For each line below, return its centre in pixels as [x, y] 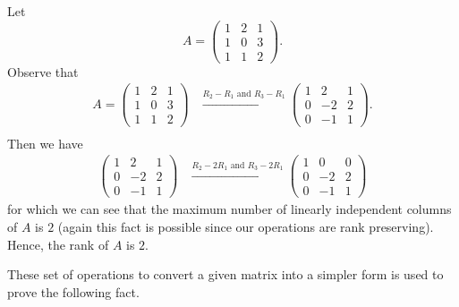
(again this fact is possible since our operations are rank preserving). [246, 226]
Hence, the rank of [58, 244]
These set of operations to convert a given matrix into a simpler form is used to [225, 274]
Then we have [45, 143]
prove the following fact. [73, 291]
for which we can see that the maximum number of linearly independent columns [229, 209]
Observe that [43, 71]
